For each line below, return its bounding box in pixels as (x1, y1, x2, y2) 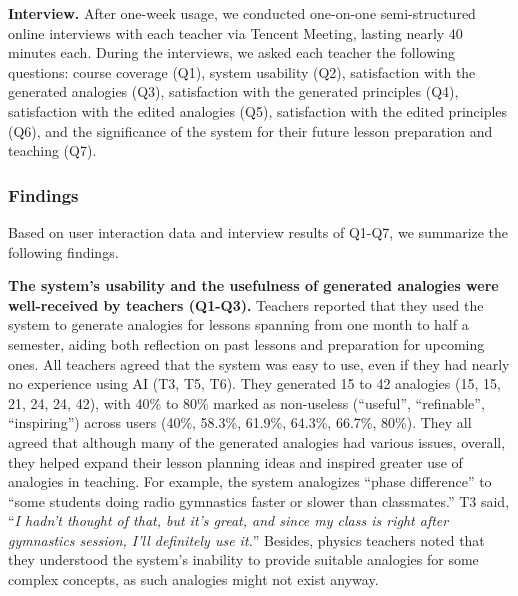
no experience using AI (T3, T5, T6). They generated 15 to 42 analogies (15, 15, (8, 373, 501, 394)
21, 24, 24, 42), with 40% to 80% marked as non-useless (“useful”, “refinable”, (8, 392, 485, 413)
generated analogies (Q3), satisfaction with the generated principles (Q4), (8, 81, 459, 102)
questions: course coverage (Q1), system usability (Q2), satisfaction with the (8, 61, 476, 82)
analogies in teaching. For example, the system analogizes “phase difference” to (8, 471, 492, 492)
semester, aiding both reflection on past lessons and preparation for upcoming (8, 333, 485, 354)
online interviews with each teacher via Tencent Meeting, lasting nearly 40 (8, 22, 463, 43)
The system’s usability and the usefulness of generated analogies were (8, 275, 499, 296)
